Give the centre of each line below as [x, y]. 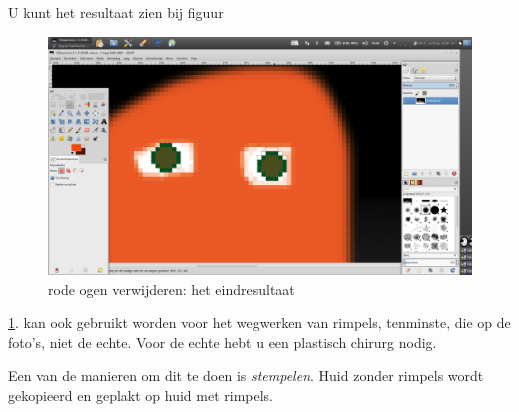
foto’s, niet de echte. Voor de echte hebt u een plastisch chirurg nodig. [222, 341]
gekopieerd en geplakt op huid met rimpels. [140, 395]
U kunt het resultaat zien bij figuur [116, 12]
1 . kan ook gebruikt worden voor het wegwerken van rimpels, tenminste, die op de [259, 322]
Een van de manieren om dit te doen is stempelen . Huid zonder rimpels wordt [246, 375]
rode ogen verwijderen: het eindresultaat [171, 288]
